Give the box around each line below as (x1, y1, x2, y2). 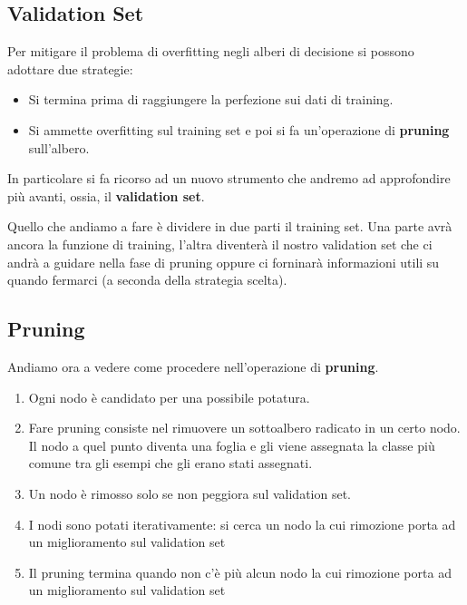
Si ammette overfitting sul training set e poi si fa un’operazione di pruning (28, 120, 450, 139)
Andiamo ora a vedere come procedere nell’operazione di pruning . (7, 356, 379, 376)
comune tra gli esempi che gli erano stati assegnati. (28, 454, 313, 473)
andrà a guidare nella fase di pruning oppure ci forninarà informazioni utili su (7, 252, 440, 271)
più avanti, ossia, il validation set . (7, 186, 205, 205)
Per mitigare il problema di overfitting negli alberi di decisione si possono (7, 42, 414, 61)
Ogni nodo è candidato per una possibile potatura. (28, 387, 310, 406)
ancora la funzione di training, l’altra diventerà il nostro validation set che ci (7, 234, 433, 253)
